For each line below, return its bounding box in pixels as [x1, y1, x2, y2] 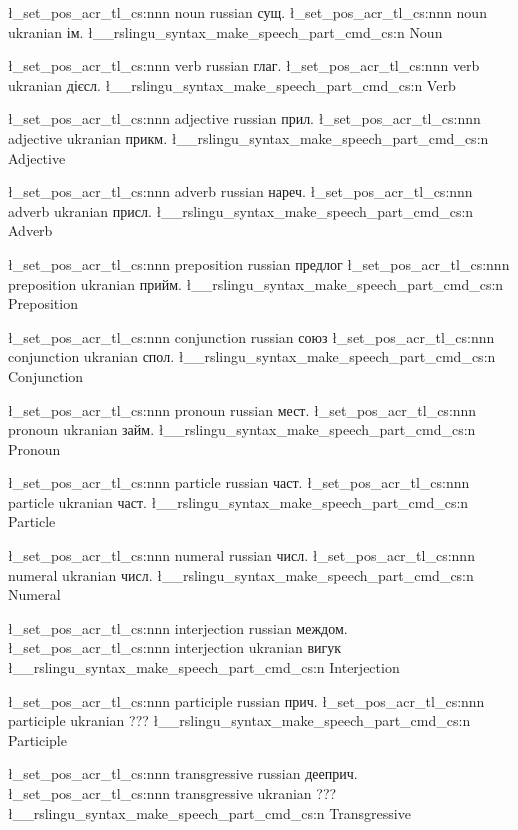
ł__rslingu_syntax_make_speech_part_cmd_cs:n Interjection [8, 657, 400, 678]
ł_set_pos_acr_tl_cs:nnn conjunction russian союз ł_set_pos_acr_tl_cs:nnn [8, 326, 495, 347]
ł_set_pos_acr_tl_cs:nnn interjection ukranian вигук [8, 637, 342, 658]
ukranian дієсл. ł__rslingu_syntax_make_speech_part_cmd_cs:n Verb [8, 74, 456, 95]
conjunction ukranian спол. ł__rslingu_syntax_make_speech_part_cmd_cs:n [8, 346, 496, 367]
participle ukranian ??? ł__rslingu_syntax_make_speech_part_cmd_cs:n [8, 710, 471, 731]
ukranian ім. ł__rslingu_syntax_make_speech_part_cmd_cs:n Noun [8, 21, 443, 42]
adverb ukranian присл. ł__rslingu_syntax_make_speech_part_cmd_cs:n [8, 200, 474, 221]
